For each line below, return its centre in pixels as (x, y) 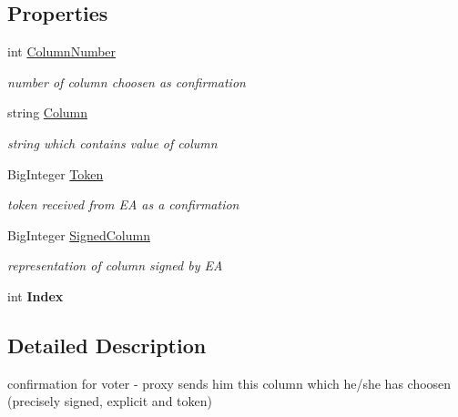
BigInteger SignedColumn (79, 234)
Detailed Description (107, 345)
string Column (48, 112)
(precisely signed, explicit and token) (110, 401)
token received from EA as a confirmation (123, 204)
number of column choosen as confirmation (127, 81)
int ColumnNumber (62, 51)
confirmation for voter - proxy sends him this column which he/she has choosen (229, 383)
